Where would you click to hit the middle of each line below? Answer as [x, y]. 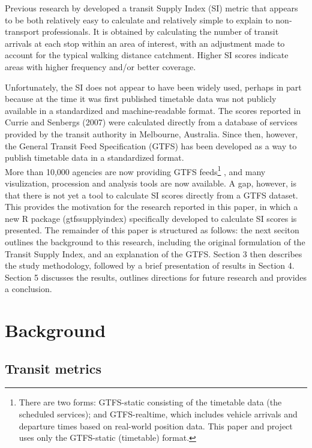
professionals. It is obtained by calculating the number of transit [160, 31]
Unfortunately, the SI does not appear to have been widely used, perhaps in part [153, 87]
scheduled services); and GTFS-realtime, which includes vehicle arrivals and [158, 414]
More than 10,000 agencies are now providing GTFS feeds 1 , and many [135, 170]
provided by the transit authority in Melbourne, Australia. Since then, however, [151, 133]
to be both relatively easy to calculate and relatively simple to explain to [139, 19]
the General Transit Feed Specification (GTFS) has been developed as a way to [151, 145]
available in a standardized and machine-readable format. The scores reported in [153, 110]
